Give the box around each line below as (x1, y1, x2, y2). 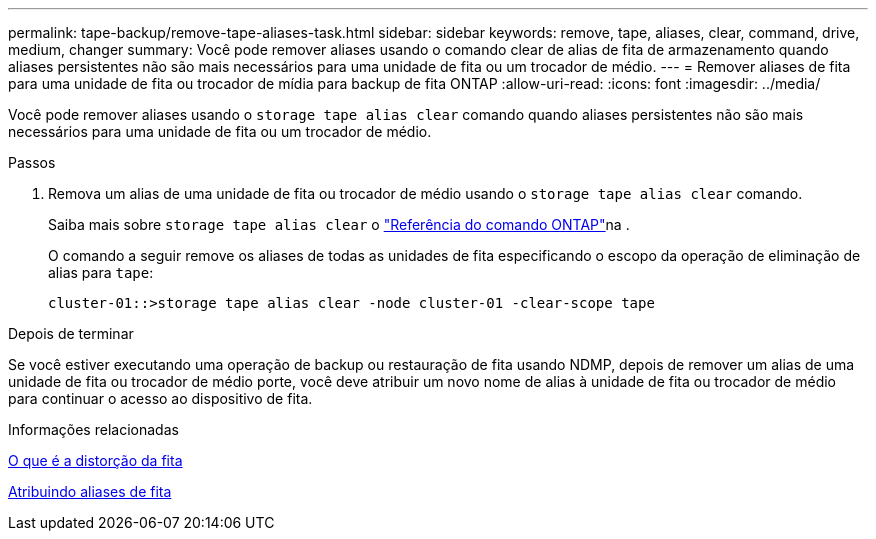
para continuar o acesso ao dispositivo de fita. (8, 390, 313, 407)
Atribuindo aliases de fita (8, 483, 172, 500)
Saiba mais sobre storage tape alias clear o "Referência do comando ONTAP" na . (48, 216, 630, 233)
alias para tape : (48, 264, 154, 281)
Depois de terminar (8, 325, 134, 342)
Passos (8, 154, 56, 171)
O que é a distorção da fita (8, 452, 183, 469)
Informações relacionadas (8, 421, 179, 438)
